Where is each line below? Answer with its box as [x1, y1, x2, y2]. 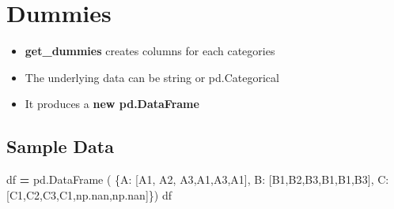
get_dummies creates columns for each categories [25, 43, 275, 59]
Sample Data [6, 134, 114, 159]
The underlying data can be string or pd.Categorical [25, 69, 279, 85]
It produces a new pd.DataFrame [25, 95, 199, 112]
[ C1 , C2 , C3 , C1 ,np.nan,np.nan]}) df [6, 186, 172, 203]
